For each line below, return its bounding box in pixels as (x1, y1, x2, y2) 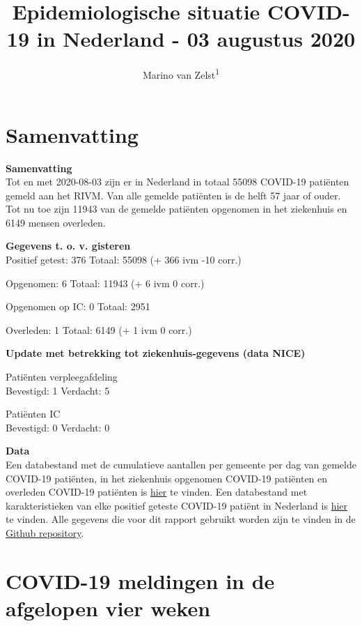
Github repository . (6, 525, 84, 540)
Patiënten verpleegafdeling (6, 369, 118, 384)
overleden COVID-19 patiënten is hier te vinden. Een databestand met (6, 484, 308, 499)
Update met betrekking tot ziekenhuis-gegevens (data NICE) (6, 346, 306, 360)
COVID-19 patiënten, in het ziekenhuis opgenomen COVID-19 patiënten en (6, 471, 328, 485)
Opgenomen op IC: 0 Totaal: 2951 (6, 299, 150, 314)
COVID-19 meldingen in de (6, 566, 275, 595)
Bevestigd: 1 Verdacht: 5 (6, 383, 110, 397)
